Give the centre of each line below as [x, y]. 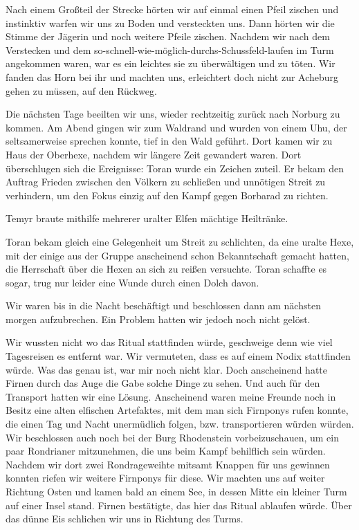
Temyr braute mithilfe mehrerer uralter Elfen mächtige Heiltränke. [147, 218]
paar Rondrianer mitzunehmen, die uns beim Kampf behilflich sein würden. [166, 451]
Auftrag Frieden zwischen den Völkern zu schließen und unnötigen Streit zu [166, 182]
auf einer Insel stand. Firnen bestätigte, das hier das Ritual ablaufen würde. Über [179, 505]
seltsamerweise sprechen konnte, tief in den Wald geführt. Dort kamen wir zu [169, 141]
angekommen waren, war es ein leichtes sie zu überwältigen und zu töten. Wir [171, 63]
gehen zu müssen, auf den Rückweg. [81, 90]
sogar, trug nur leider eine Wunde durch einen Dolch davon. [132, 282]
